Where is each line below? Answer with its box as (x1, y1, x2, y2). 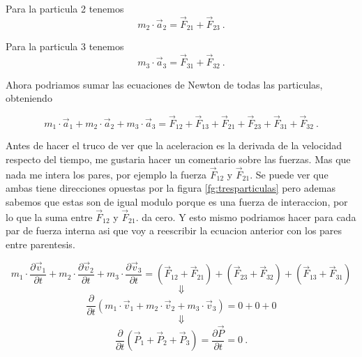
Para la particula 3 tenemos (6, 39, 124, 54)
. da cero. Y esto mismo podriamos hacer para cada (135, 209, 356, 224)
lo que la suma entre (6, 209, 93, 224)
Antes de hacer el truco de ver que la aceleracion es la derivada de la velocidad (6, 138, 342, 153)
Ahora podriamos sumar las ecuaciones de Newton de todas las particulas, (6, 77, 323, 91)
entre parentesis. (6, 236, 75, 251)
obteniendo (6, 91, 52, 105)
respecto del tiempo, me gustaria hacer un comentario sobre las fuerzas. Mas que (6, 151, 351, 166)
